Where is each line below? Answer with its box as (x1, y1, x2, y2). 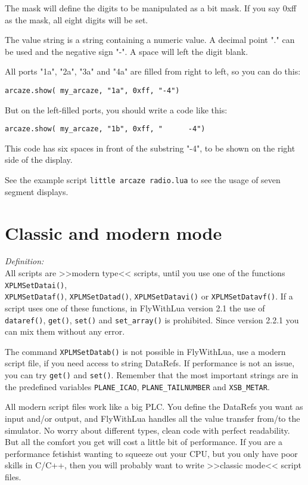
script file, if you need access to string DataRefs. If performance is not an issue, (5, 357, 295, 369)
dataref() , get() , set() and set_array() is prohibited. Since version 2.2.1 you (5, 313, 299, 326)
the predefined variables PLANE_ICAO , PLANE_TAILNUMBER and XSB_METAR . (5, 380, 270, 393)
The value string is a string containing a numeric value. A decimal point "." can (5, 33, 295, 46)
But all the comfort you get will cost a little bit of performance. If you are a (5, 435, 282, 448)
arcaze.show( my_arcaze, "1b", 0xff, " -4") (5, 125, 206, 134)
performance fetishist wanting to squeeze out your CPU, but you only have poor (5, 447, 298, 459)
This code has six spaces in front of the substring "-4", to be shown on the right (5, 141, 295, 154)
